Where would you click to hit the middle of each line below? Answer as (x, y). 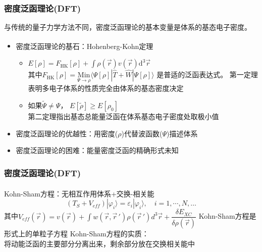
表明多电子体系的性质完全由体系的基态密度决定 (106, 88)
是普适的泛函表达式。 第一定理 (207, 74)
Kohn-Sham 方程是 (227, 216)
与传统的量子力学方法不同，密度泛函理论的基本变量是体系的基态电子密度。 (128, 27)
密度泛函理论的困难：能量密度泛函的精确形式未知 (97, 150)
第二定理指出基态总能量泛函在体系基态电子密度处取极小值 (123, 116)
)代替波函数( (142, 133)
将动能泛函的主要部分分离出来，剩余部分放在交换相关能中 (99, 243)
